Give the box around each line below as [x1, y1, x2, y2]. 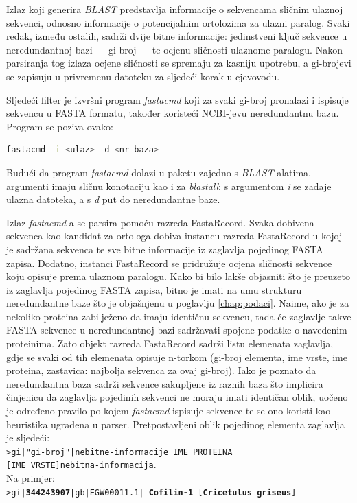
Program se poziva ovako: [6, 119, 113, 133]
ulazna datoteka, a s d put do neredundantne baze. [6, 192, 220, 207]
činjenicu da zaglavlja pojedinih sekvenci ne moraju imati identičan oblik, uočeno [6, 390, 348, 404]
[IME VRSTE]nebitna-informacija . [6, 457, 157, 471]
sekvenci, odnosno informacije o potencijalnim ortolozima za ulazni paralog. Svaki [6, 15, 350, 30]
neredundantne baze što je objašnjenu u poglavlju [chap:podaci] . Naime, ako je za [6, 296, 349, 310]
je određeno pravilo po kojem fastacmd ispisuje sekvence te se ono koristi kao [6, 403, 331, 418]
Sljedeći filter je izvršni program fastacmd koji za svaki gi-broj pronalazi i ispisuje [6, 92, 349, 106]
